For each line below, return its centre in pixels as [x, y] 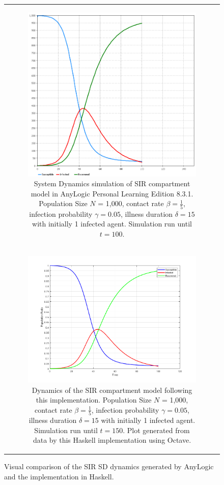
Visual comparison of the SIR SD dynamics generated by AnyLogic [109, 466]
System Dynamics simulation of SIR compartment [112, 183]
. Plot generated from [156, 430]
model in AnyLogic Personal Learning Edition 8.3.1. [112, 193]
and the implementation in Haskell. [59, 476]
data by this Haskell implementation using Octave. [112, 440]
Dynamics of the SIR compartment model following [112, 390]
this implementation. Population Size [94, 400]
